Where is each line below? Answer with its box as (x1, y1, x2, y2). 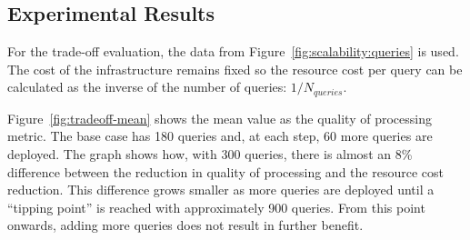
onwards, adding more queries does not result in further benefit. (7, 215, 364, 235)
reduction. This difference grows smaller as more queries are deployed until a (7, 180, 435, 199)
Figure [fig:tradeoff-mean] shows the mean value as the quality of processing (7, 108, 432, 127)
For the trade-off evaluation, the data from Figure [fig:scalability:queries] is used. (7, 42, 459, 61)
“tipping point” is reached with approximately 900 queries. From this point (7, 197, 425, 216)
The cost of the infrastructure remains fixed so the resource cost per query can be (7, 59, 463, 78)
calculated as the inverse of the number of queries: (7, 77, 287, 96)
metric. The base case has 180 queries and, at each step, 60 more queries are (7, 126, 433, 145)
